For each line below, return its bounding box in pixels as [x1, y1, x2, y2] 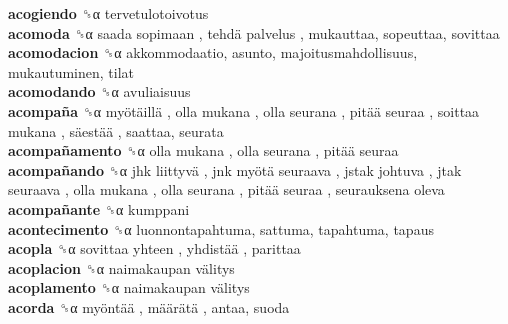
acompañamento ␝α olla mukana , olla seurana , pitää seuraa [8, 140, 399, 161]
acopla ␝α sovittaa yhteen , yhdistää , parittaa [8, 238, 301, 259]
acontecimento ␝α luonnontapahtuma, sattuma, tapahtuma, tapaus [8, 218, 434, 239]
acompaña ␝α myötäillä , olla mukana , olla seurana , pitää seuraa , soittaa [8, 100, 480, 121]
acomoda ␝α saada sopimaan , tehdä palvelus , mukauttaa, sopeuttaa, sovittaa [8, 22, 500, 43]
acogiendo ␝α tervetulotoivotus [8, 3, 209, 23]
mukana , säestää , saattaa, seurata [8, 120, 224, 141]
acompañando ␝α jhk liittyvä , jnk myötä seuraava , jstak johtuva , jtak [8, 159, 462, 180]
